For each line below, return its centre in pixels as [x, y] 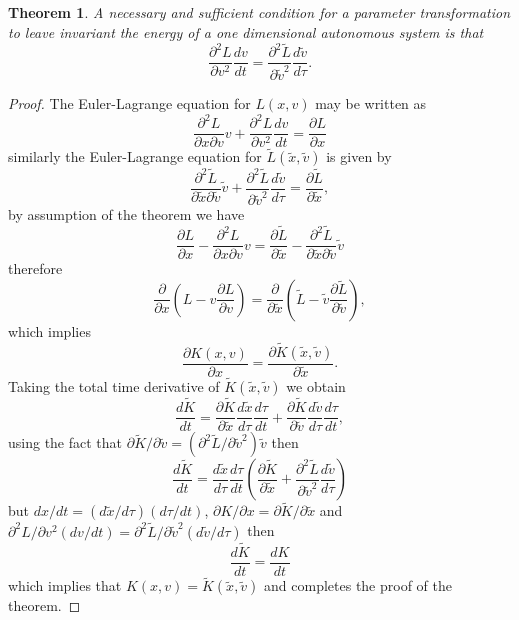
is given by [359, 156]
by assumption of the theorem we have [126, 214]
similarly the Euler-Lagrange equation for [135, 156]
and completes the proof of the [358, 585]
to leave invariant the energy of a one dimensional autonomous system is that [246, 31]
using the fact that [65, 442]
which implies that [65, 585]
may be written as [371, 103]
